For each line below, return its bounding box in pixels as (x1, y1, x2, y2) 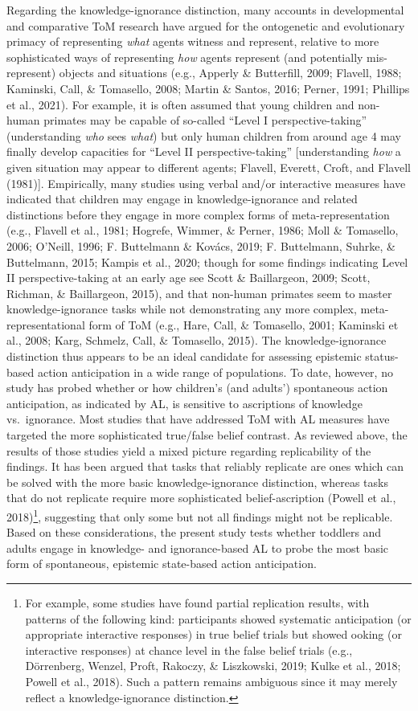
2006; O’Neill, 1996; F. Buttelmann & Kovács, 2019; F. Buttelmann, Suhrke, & (6, 237, 395, 254)
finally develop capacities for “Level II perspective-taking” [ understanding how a (6, 143, 401, 160)
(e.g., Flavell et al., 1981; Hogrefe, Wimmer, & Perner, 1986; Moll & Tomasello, (6, 222, 399, 239)
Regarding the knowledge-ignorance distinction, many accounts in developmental (6, 2, 404, 18)
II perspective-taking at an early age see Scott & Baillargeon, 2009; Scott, (6, 269, 371, 286)
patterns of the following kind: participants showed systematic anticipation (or (25, 610, 412, 627)
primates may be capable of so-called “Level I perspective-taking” (43, 112, 367, 129)
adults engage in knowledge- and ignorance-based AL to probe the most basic (6, 539, 389, 556)
